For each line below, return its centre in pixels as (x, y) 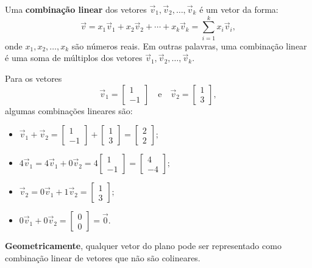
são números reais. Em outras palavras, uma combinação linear (189, 45)
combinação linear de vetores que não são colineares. (103, 257)
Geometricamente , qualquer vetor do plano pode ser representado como (143, 246)
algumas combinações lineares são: (69, 110)
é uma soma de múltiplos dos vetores (74, 58)
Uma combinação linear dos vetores (76, 9)
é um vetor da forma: (239, 9)
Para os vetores (34, 78)
